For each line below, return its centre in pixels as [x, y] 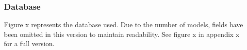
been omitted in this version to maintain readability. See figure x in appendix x [122, 34]
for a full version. [29, 43]
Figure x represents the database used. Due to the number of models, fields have [123, 25]
